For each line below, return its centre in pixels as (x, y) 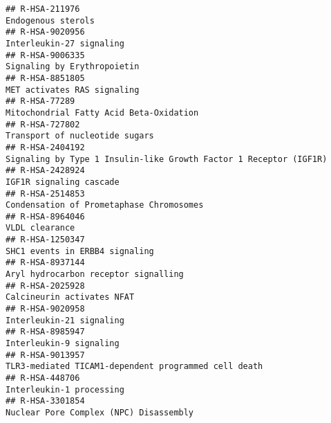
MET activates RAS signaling (73, 90)
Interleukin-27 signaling (65, 43)
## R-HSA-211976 (43, 9)
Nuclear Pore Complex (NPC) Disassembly (100, 412)
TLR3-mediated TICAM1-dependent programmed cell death (134, 367)
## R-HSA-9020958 (45, 309)
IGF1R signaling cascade (63, 182)
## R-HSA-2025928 (45, 286)
